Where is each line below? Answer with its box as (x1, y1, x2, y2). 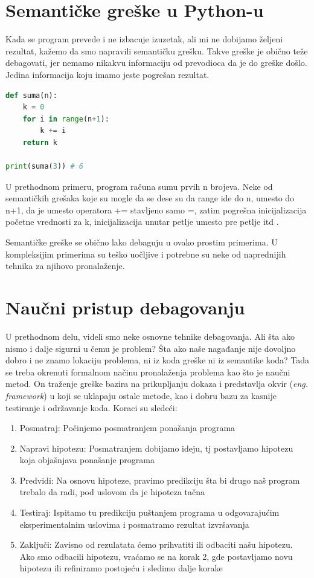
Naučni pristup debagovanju (5, 295, 245, 319)
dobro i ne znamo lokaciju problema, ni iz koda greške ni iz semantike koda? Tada (5, 354, 310, 366)
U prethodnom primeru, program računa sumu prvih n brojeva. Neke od (5, 180, 273, 192)
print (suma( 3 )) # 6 (5, 162, 83, 171)
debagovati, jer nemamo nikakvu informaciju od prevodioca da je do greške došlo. (5, 56, 307, 69)
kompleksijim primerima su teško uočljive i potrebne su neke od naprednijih (5, 247, 286, 260)
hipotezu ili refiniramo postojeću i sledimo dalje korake (19, 562, 223, 574)
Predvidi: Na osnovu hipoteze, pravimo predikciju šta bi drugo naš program (19, 473, 300, 486)
